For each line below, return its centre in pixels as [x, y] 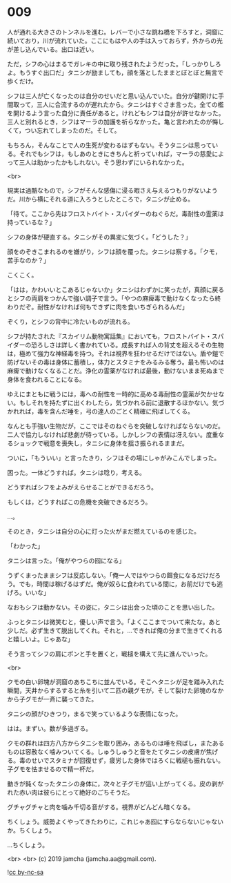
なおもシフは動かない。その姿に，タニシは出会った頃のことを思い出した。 [113, 607]
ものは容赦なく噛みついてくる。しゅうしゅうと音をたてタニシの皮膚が [107, 751]
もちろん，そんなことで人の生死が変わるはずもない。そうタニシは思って [110, 145]
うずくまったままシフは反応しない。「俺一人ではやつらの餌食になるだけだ [111, 575]
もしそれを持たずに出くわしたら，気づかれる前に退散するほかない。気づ [122, 402]
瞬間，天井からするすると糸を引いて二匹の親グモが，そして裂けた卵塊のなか [115, 690]
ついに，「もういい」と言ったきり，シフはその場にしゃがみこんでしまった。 [114, 458]
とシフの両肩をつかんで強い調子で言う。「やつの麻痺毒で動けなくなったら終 [114, 298]
